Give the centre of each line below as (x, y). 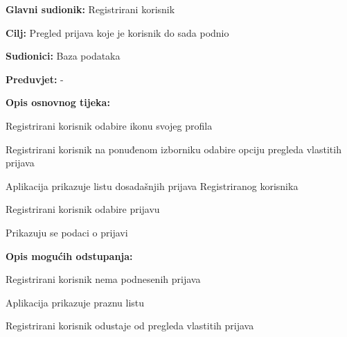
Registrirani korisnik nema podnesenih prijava (103, 279)
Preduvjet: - (35, 79)
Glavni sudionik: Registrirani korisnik (90, 9)
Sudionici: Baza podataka (63, 56)
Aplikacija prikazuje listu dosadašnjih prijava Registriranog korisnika (152, 185)
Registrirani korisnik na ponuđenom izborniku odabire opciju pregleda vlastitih (173, 149)
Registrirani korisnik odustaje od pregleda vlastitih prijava (130, 326)
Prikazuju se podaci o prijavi (67, 232)
